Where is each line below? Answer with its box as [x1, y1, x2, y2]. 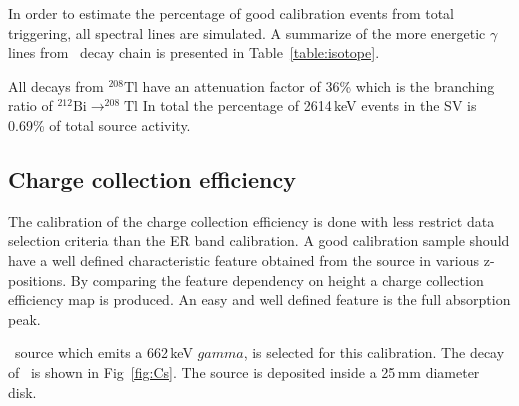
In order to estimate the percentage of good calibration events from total [8, 3, 454, 23]
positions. [8, 269, 67, 290]
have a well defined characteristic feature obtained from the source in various [8, 249, 480, 270]
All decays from [8, 75, 104, 96]
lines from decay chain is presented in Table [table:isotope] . [8, 42, 380, 63]
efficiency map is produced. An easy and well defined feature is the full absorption [8, 289, 511, 310]
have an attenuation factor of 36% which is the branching [142, 75, 495, 96]
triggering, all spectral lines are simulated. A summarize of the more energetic [8, 22, 486, 43]
